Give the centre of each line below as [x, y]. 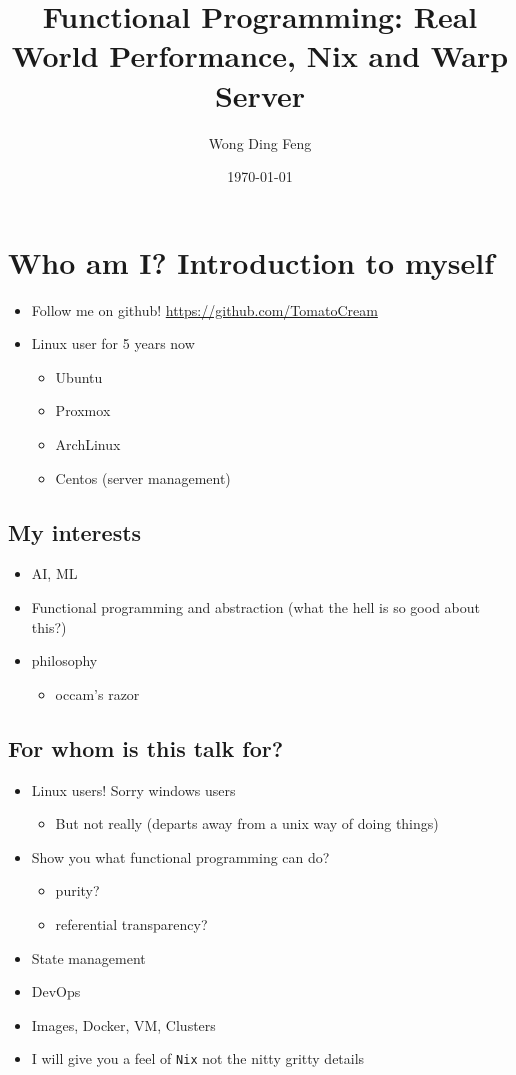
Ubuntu [79, 376]
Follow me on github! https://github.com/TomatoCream [204, 309]
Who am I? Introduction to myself [251, 261]
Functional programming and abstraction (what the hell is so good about [256, 606]
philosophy [64, 660]
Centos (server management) [143, 477]
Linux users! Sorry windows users [133, 789]
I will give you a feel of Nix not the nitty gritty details [198, 1058]
